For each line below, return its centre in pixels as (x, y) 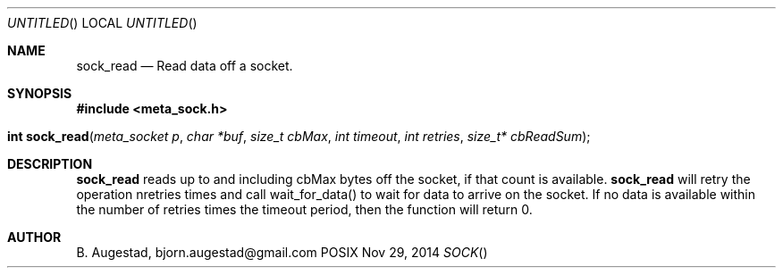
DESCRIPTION (50, 164)
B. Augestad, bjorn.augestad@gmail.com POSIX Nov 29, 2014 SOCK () (282, 252)
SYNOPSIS (40, 93)
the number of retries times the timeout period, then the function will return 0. (304, 209)
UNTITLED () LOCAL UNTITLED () (102, 23)
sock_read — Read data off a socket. (185, 66)
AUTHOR (34, 237)
